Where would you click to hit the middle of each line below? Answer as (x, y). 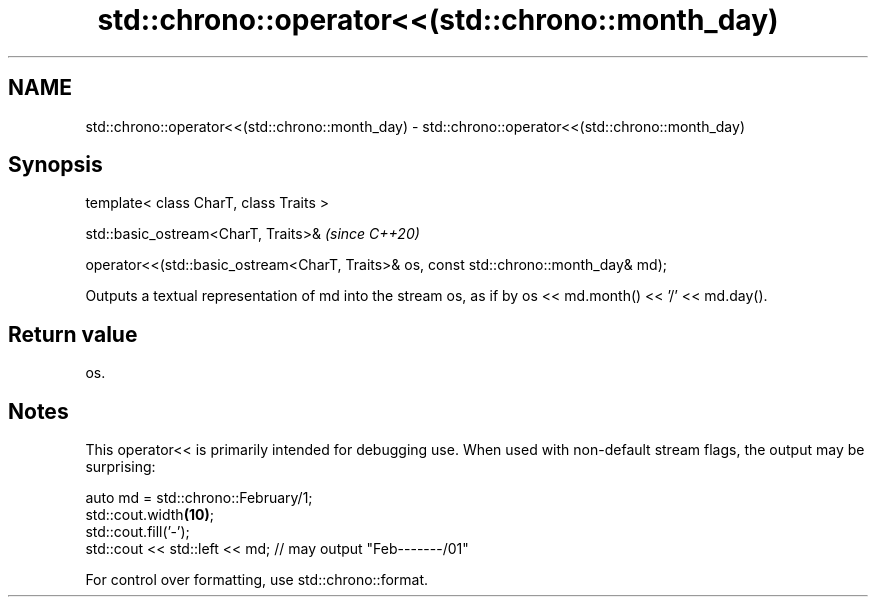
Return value (73, 334)
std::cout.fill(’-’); (137, 532)
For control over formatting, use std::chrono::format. (257, 580)
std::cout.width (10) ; (149, 515)
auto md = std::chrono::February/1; (199, 498)
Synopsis (55, 165)
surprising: (120, 467)
